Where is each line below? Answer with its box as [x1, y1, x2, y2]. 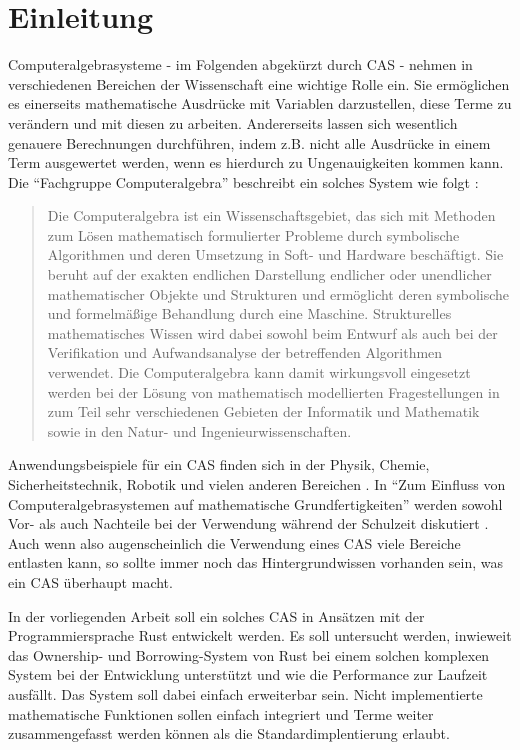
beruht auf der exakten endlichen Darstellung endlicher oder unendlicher [47, 264, 492, 285]
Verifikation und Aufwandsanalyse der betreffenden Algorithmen [47, 342, 443, 363]
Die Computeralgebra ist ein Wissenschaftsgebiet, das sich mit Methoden [47, 205, 496, 226]
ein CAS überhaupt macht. [8, 571, 173, 592]
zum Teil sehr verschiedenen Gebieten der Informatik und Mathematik [47, 401, 480, 422]
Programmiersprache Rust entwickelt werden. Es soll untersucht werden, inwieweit [8, 625, 512, 646]
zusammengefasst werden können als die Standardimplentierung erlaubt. [8, 723, 450, 744]
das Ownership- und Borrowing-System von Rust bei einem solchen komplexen [8, 644, 490, 665]
